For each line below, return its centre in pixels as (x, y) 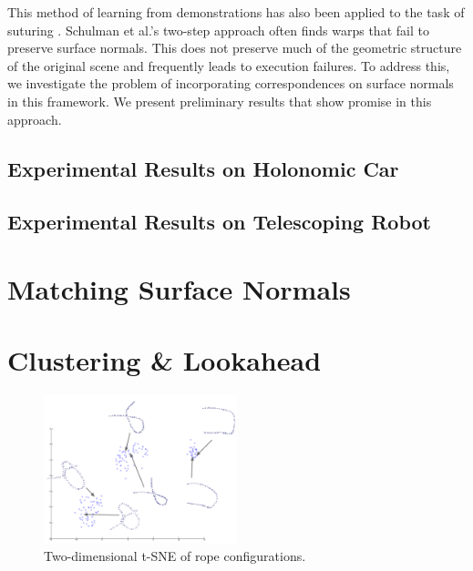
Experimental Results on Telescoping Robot (219, 222)
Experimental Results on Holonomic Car (203, 168)
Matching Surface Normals (179, 288)
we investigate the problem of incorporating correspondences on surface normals (231, 83)
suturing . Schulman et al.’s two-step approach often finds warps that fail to (218, 30)
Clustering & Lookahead (165, 360)
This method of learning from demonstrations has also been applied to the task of (236, 12)
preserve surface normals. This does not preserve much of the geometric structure (235, 48)
